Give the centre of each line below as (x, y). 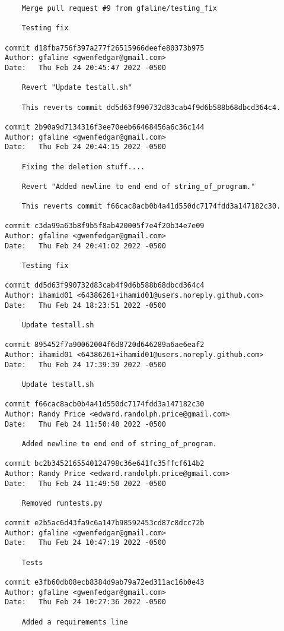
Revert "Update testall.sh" (77, 88)
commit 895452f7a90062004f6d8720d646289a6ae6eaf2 (105, 345)
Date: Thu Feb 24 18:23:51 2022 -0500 (86, 305)
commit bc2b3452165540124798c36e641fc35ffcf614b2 (105, 464)
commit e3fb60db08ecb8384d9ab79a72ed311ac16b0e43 (105, 583)
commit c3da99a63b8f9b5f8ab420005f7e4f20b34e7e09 (105, 226)
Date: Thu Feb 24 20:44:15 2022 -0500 (86, 147)
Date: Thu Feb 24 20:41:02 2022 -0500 (86, 246)
